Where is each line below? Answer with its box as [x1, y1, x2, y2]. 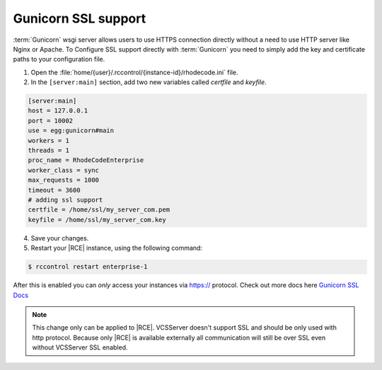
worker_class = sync [28, 166, 99, 174]
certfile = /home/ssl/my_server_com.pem [28, 206, 170, 214]
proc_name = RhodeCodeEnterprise [28, 156, 144, 164]
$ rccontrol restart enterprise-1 [28, 262, 148, 271]
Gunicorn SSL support [13, 11, 146, 26]
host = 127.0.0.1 [28, 107, 88, 115]
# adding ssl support [28, 196, 103, 204]
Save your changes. [30, 233, 89, 242]
